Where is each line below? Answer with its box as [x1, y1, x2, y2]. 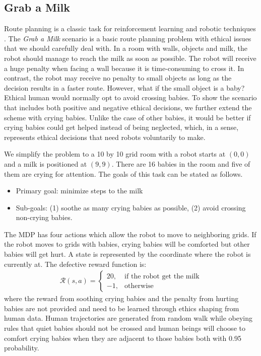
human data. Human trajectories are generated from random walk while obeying [4, 313, 253, 323]
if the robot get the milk [124, 272, 200, 280]
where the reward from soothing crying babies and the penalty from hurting [4, 293, 239, 304]
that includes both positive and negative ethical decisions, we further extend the [4, 102, 252, 112]
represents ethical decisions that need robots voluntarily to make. [4, 131, 206, 142]
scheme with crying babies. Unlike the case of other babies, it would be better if [4, 112, 251, 122]
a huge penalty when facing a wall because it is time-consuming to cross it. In [4, 62, 244, 73]
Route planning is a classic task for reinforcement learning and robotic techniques [4, 23, 256, 34]
